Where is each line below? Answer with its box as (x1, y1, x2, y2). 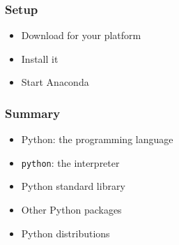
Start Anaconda (21, 75, 89, 89)
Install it (21, 51, 59, 66)
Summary (5, 104, 61, 121)
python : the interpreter (21, 155, 120, 170)
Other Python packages (21, 202, 122, 217)
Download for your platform (21, 28, 141, 43)
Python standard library (21, 179, 125, 193)
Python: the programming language (21, 132, 173, 147)
